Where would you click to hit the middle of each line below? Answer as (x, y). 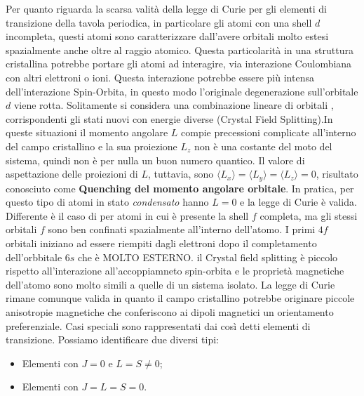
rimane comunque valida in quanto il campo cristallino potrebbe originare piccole (180, 298)
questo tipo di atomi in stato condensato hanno (107, 202)
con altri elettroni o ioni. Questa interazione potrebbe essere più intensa (160, 77)
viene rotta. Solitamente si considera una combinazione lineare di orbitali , (174, 105)
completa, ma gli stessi (309, 215)
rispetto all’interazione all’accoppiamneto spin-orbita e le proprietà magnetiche (175, 271)
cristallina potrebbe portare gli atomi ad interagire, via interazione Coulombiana (179, 64)
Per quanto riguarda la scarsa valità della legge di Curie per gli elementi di (166, 8)
